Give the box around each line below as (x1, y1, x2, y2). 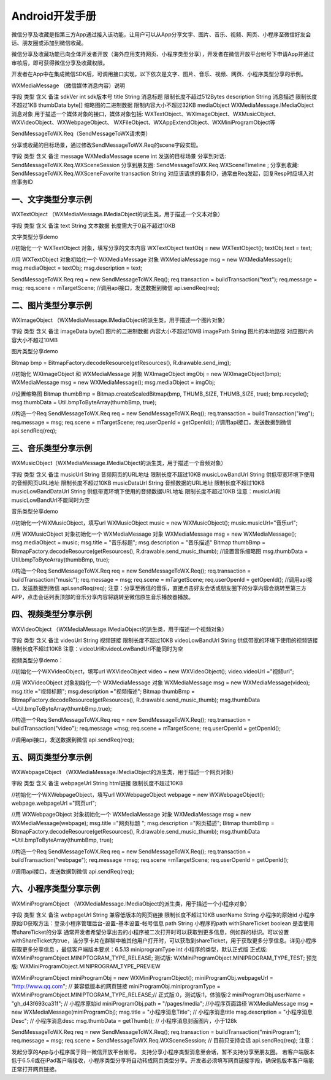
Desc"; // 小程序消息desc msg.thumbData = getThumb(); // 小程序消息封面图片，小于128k (11, 1017, 237, 1024)
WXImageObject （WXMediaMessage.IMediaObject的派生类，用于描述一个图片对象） (11, 316, 229, 324)
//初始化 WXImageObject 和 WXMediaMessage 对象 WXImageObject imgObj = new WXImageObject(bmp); (11, 370, 281, 377)
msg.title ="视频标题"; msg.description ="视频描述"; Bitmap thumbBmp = (11, 687, 196, 695)
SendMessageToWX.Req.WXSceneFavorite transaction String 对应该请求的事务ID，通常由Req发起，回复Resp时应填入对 (11, 170, 314, 178)
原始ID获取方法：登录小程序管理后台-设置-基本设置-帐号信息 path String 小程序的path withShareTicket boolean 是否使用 (11, 920, 314, 927)
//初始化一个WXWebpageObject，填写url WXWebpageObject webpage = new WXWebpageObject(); (11, 791, 265, 798)
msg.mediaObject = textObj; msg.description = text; (11, 264, 143, 272)
